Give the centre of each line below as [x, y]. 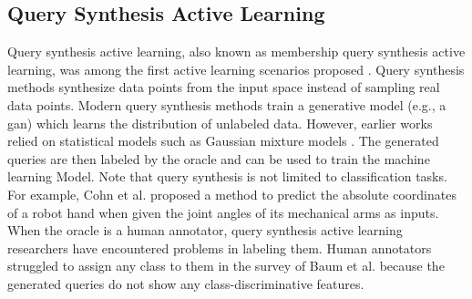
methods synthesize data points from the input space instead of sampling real [224, 87]
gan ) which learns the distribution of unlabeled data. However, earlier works [220, 123]
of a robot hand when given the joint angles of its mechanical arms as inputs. [223, 212]
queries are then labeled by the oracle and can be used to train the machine [219, 158]
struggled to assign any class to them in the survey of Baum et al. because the [226, 266]
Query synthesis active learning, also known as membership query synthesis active [236, 52]
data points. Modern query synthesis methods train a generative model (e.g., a [227, 104]
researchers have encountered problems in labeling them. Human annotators [220, 247]
